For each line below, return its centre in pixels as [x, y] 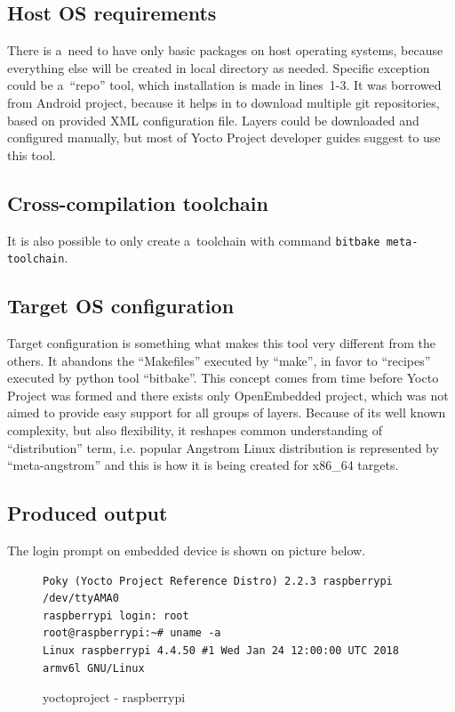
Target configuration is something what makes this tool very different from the [221, 343]
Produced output [88, 513]
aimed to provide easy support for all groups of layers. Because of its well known [227, 413]
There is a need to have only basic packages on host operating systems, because [225, 50]
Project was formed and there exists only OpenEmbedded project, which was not [228, 395]
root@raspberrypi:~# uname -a [132, 633]
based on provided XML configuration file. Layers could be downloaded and [213, 120]
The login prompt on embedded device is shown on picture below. [187, 550]
